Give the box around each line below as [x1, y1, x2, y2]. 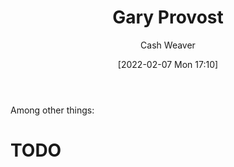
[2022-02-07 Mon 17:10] [117, 58, 219, 70]
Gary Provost [112, 6, 224, 29]
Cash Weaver [140, 39, 196, 51]
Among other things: [10, 104, 95, 116]
